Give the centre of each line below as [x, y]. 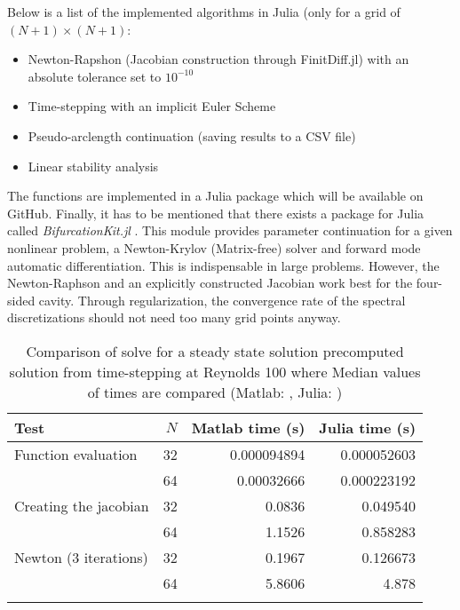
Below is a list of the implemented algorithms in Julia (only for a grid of [204, 12]
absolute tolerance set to [95, 76]
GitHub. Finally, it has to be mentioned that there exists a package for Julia [216, 213]
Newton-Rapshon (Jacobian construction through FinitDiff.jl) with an [218, 59]
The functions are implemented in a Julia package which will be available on [215, 196]
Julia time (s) [368, 427]
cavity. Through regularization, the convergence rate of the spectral [222, 300]
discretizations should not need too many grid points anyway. [174, 317]
